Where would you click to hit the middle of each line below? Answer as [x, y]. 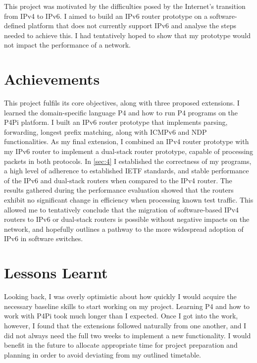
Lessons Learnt [56, 273]
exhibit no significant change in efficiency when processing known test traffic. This [129, 200]
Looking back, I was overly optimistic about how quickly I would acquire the [120, 296]
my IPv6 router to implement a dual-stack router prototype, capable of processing [129, 151]
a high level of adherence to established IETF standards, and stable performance [127, 171]
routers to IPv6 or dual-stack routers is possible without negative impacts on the [127, 219]
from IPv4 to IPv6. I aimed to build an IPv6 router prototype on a [106, 16]
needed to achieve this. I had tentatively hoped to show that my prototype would [127, 35]
